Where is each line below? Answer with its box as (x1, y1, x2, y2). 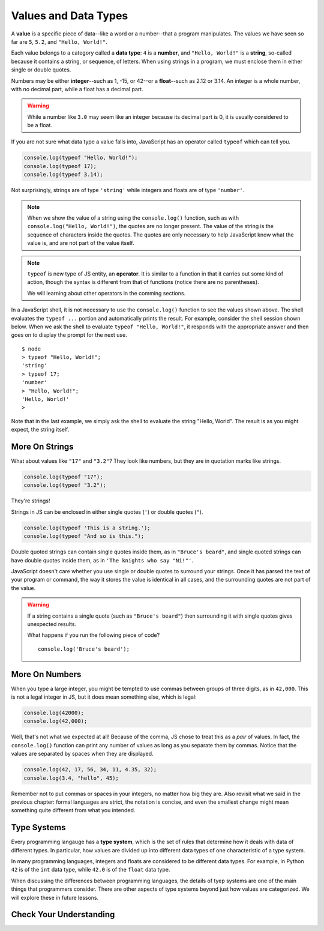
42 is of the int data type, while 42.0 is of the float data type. (11, 866, 170, 873)
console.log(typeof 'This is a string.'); (23, 524, 151, 531)
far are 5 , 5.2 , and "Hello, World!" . (11, 38, 107, 45)
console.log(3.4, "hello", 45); (23, 774, 119, 782)
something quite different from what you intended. (11, 807, 136, 814)
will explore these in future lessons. (11, 894, 99, 901)
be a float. (27, 122, 53, 129)
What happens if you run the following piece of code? (27, 631, 160, 639)
